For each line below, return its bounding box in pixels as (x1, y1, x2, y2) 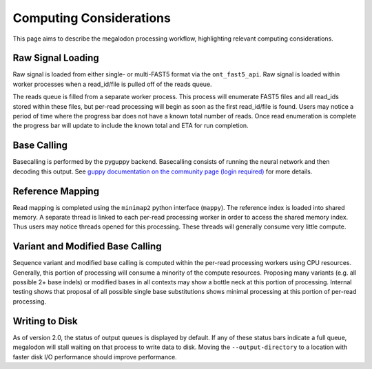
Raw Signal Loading (12, 52, 99, 64)
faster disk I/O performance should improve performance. (12, 352, 177, 361)
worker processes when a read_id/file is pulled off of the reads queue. (12, 80, 213, 88)
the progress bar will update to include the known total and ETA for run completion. (12, 121, 249, 130)
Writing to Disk (12, 315, 79, 327)
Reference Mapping (12, 185, 100, 197)
